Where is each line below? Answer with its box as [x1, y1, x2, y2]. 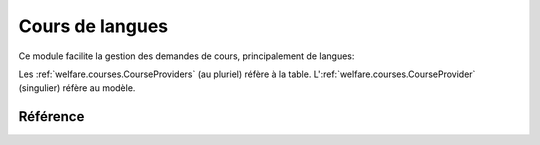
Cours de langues [18, 15, 169, 37]
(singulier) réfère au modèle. [18, 82, 136, 94]
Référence [18, 108, 85, 125]
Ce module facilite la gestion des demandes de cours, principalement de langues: [18, 50, 355, 62]
